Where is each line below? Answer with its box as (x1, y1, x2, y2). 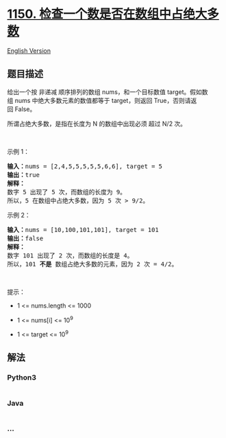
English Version (7, 46, 51, 55)
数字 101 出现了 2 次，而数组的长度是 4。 (7, 251, 134, 260)
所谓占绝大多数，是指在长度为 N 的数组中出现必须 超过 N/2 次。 (7, 119, 187, 128)
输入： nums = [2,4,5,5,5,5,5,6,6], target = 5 (7, 162, 163, 170)
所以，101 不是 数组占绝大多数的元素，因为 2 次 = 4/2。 (7, 260, 178, 268)
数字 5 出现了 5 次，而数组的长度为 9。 (7, 188, 127, 196)
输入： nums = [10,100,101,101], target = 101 (7, 226, 159, 233)
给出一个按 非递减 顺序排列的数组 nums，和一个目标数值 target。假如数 (7, 87, 208, 96)
